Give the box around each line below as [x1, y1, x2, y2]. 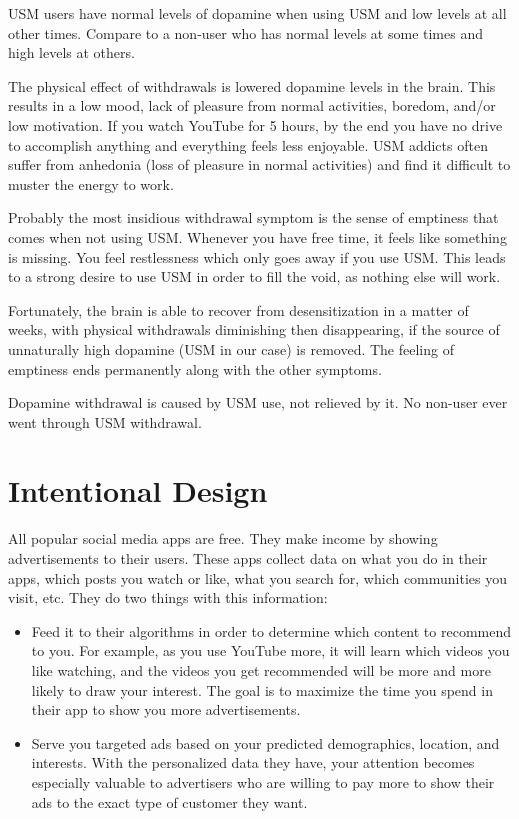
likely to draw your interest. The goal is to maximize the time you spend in [31, 679, 493, 700]
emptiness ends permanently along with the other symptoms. [8, 358, 382, 379]
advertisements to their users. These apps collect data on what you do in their [8, 548, 488, 568]
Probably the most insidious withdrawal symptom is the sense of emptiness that [8, 207, 499, 228]
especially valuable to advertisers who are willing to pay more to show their [31, 771, 495, 792]
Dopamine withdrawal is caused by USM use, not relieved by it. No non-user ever [8, 392, 508, 413]
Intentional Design [8, 470, 268, 511]
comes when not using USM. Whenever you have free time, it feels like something [8, 226, 507, 247]
